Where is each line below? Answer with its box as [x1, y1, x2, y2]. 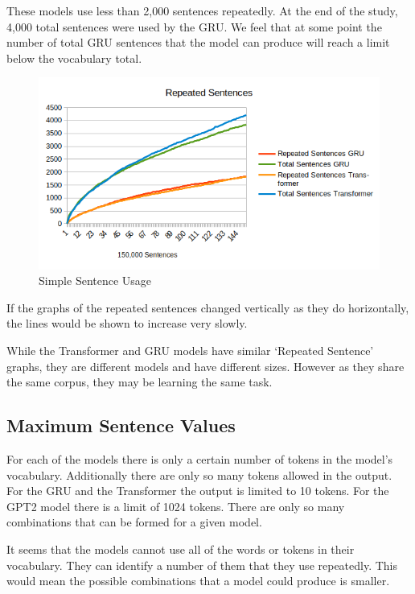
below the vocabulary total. [6, 49, 142, 66]
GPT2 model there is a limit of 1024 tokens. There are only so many [6, 497, 345, 514]
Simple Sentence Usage [39, 272, 152, 289]
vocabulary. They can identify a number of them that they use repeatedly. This [6, 556, 398, 573]
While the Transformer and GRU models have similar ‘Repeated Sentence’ [6, 342, 374, 359]
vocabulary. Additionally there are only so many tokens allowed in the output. [6, 466, 392, 483]
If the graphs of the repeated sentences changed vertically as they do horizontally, [6, 299, 409, 316]
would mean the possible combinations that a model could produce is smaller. [6, 572, 390, 589]
